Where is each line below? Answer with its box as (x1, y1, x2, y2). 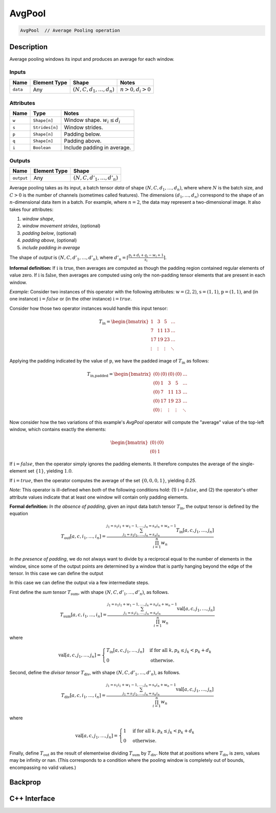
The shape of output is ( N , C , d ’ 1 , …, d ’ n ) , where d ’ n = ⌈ (9, 254, 129, 262)
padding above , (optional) (22, 237, 77, 243)
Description (9, 42, 48, 51)
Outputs (9, 157, 31, 164)
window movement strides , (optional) (22, 223, 101, 229)
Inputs (9, 69, 26, 76)
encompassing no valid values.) (9, 764, 77, 771)
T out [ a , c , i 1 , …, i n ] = (60, 533, 106, 540)
